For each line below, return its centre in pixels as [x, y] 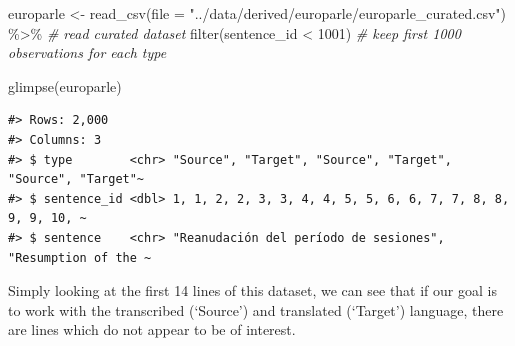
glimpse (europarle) [65, 85]
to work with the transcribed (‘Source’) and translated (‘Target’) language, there [256, 309]
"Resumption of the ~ [80, 257]
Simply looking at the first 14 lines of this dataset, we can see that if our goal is [252, 290]
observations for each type [87, 52]
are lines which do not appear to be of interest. [152, 329]
